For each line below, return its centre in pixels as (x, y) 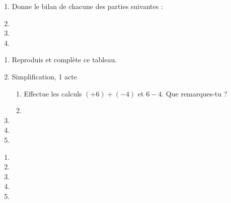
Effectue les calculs (53, 93)
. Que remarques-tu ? (195, 93)
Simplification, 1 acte (44, 76)
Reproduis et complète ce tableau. (64, 60)
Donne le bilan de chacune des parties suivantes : (87, 6)
